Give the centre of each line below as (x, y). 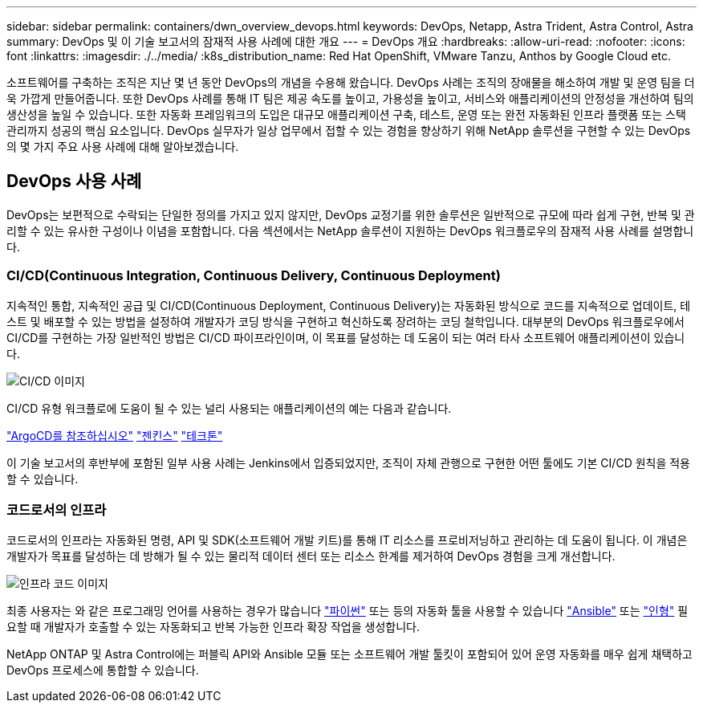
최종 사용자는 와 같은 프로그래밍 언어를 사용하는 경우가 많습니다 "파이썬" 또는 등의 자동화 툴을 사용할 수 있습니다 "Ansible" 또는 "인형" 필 (347, 611)
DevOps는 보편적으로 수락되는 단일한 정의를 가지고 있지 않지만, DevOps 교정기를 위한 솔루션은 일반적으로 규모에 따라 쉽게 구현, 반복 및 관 (351, 214)
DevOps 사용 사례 (74, 181)
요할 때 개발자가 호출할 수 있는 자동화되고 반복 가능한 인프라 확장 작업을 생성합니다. (213, 627)
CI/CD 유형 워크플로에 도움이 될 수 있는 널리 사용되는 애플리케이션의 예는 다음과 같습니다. (229, 408)
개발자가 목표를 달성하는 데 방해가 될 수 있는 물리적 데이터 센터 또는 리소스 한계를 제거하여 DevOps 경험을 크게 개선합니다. (311, 556)
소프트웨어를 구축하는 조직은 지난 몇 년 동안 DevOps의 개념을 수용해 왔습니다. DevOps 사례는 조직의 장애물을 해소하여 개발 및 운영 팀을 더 (351, 82)
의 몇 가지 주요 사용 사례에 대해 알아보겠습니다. (123, 147)
